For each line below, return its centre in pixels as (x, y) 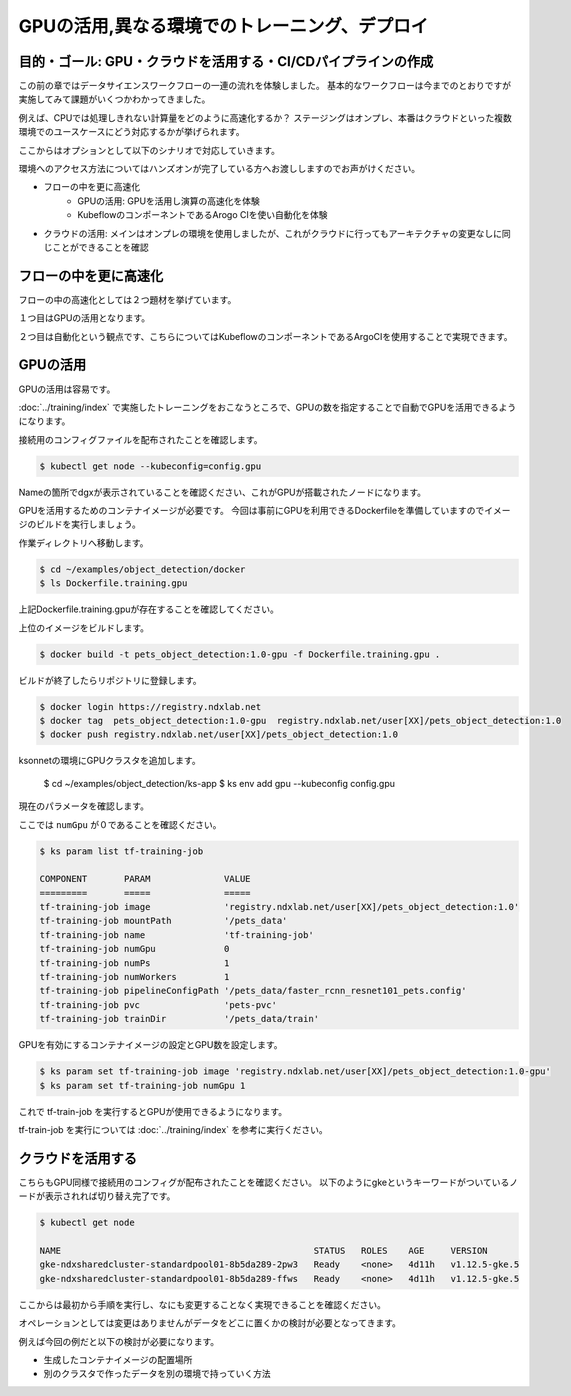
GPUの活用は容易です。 (67, 389)
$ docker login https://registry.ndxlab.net (150, 706)
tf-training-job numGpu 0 (134, 949)
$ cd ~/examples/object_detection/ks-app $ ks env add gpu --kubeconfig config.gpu (219, 783)
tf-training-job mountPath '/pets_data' (163, 921)
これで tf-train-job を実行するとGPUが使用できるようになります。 (153, 1111)
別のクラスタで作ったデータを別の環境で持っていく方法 (157, 1374)
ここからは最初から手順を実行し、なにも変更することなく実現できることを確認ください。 (202, 1304)
